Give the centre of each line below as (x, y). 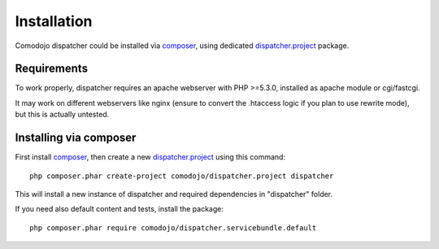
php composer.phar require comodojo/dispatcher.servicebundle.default (173, 227)
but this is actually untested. (62, 115)
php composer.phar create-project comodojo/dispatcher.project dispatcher (182, 176)
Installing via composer (76, 138)
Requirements (52, 69)
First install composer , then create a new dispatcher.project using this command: (150, 157)
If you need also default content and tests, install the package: (119, 209)
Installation (54, 21)
